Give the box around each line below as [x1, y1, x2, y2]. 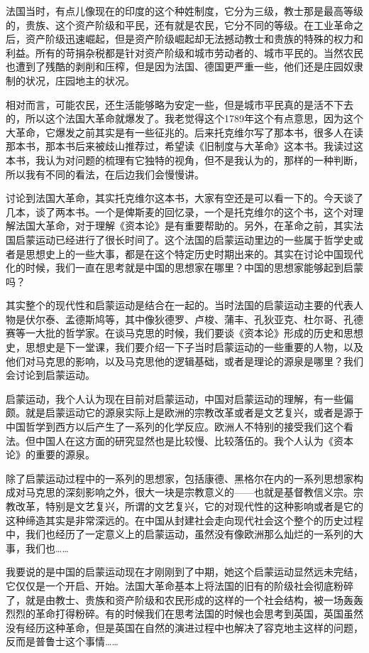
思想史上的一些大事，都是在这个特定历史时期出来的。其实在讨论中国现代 [25, 246, 363, 261]
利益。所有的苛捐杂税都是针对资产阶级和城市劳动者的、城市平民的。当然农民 [6, 45, 363, 60]
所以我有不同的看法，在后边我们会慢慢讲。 [6, 166, 204, 181]
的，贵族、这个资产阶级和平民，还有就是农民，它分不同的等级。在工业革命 [6, 17, 353, 32]
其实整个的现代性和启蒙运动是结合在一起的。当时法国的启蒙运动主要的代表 [6, 298, 353, 313]
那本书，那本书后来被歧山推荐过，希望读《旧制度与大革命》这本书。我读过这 [6, 139, 363, 153]
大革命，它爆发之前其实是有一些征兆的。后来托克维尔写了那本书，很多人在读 [6, 124, 363, 139]
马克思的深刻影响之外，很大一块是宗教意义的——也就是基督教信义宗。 [25, 485, 353, 500]
